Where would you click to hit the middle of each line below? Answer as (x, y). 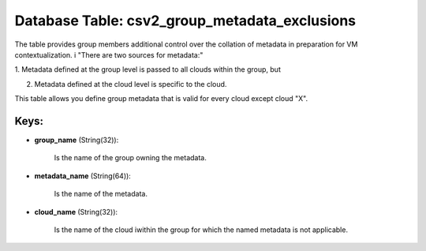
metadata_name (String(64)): (83, 176)
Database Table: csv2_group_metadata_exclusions (185, 21)
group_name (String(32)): (77, 140)
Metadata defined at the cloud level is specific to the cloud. (131, 84)
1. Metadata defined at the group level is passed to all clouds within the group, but (148, 69)
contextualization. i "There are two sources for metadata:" (109, 54)
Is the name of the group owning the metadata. (130, 158)
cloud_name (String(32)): (76, 212)
